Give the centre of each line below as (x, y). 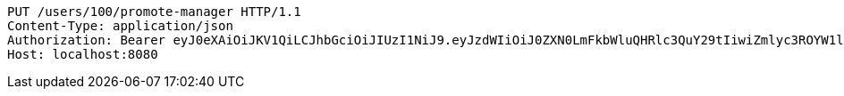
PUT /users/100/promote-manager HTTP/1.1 (154, 12)
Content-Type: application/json (120, 26)
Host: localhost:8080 (83, 54)
